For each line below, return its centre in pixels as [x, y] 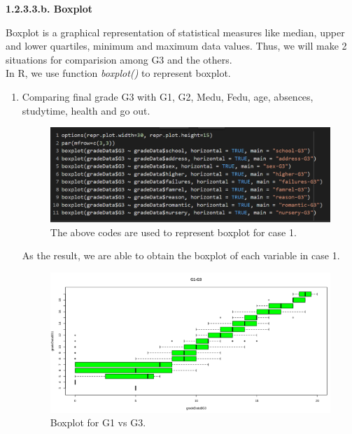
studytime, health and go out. [86, 110]
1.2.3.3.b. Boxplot [49, 8]
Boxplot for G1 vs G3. [98, 422]
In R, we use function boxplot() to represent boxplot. [118, 73]
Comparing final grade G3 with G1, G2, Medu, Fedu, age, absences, [168, 96]
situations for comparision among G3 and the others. [119, 59]
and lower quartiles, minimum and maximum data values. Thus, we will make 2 [176, 46]
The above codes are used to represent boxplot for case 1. [173, 232]
